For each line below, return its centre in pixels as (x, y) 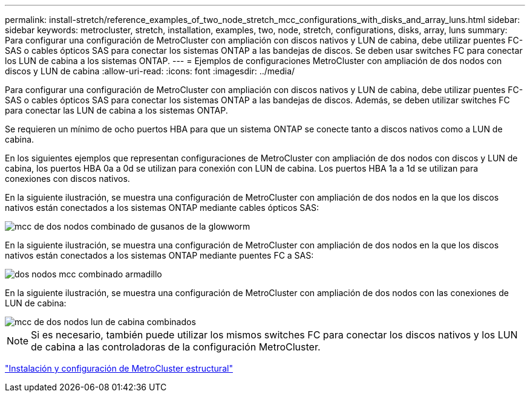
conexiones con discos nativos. (67, 179)
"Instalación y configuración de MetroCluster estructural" (119, 368)
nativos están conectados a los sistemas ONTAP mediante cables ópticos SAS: (162, 208)
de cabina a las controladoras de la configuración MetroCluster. (176, 347)
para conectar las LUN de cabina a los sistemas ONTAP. (116, 110)
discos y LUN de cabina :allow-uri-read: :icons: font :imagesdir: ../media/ (150, 71)
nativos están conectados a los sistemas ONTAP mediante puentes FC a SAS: (159, 255)
